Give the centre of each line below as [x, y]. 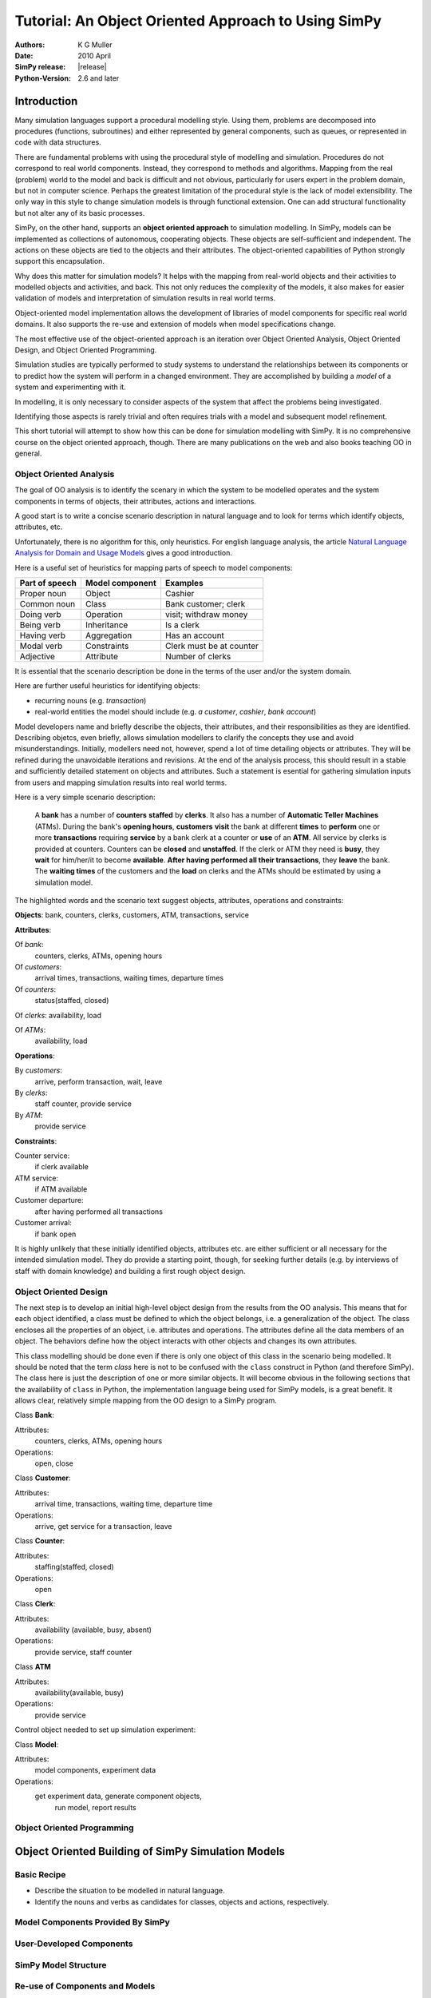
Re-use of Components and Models [85, 1986]
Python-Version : [43, 78]
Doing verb [40, 615]
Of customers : [38, 967]
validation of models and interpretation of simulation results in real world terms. [145, 298]
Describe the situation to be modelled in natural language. [130, 1891]
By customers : [39, 1070]
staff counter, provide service [83, 1104]
